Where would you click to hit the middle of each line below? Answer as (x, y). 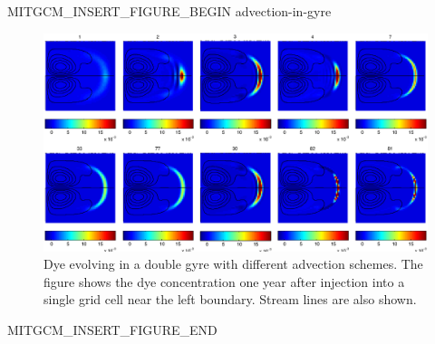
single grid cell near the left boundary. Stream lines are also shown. (230, 299)
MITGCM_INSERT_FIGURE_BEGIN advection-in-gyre (169, 11)
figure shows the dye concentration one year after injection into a (224, 281)
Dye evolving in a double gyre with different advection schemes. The (233, 264)
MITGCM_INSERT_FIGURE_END (112, 329)
